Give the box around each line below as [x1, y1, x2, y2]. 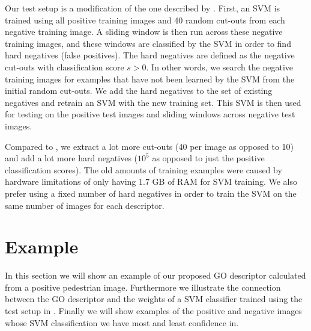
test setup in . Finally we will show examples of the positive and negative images [5, 305, 302, 317]
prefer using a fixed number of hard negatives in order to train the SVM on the [5, 187, 297, 199]
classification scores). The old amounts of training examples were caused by [5, 163, 282, 176]
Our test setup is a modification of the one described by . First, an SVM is [5, 2, 280, 14]
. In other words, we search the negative [146, 60, 294, 73]
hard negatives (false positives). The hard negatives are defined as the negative [5, 49, 295, 61]
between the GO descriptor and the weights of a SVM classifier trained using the [5, 292, 303, 305]
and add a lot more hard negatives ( [5, 152, 138, 164]
